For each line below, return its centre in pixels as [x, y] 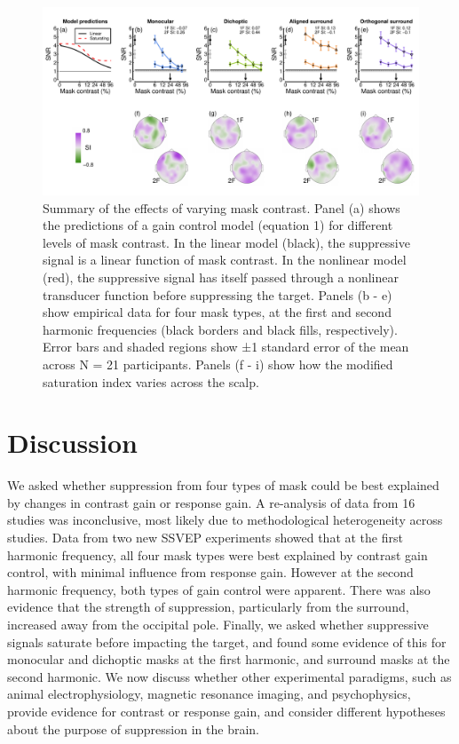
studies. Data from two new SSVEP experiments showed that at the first [205, 538]
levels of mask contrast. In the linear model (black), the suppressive [226, 242]
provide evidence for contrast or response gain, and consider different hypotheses [226, 711]
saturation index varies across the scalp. [151, 381]
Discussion [72, 443]
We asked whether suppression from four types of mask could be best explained [223, 485]
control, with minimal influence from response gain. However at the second [210, 572]
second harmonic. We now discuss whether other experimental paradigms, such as [229, 676]
